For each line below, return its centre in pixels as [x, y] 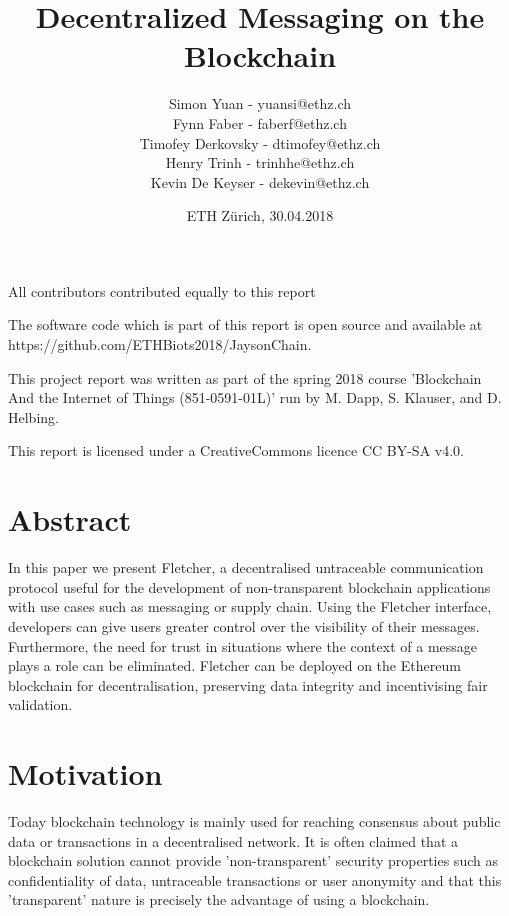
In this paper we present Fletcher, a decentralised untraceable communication [246, 567]
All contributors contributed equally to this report [162, 290]
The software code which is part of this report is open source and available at [245, 324]
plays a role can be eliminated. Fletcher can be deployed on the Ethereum [234, 665]
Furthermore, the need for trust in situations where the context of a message [243, 645]
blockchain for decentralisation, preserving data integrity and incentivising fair [248, 684]
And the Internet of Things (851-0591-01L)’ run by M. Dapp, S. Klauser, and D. [255, 397]
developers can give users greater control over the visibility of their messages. [244, 625]
